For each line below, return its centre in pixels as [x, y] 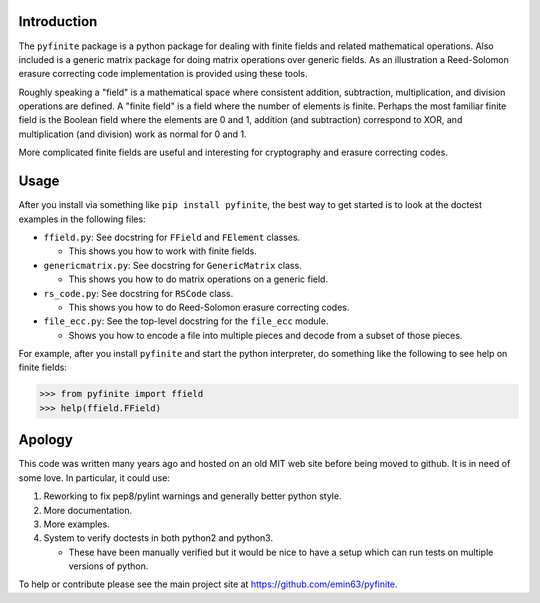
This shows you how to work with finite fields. [162, 251]
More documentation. [88, 510]
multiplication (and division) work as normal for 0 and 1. [132, 134]
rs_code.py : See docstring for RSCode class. [138, 293]
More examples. [76, 524]
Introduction [58, 21]
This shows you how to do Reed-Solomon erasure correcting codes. [209, 307]
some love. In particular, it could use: [94, 477]
